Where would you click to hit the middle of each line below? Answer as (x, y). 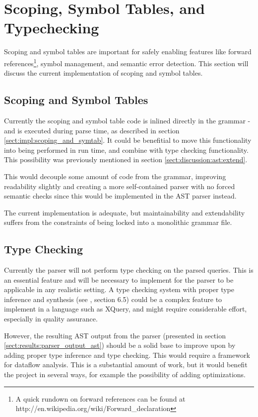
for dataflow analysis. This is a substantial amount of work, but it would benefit (126, 365)
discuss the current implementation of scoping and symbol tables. (103, 73)
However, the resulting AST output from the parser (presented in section (115, 335)
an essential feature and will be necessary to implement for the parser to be (119, 279)
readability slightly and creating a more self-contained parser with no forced (120, 186)
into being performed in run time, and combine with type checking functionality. (126, 150)
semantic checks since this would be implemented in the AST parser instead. (120, 196)
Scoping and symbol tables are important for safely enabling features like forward (128, 52)
